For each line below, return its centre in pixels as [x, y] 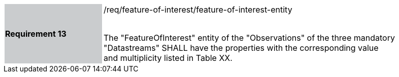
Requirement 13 [36, 34]
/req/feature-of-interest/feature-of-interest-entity [198, 10]
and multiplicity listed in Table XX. [168, 58]
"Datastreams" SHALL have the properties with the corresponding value [241, 48]
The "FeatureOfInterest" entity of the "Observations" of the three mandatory [249, 38]
